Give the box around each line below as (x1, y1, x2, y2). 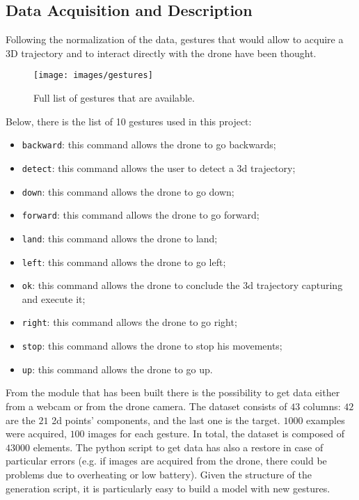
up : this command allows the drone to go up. (22, 361, 213, 376)
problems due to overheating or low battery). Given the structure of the (6, 467, 312, 481)
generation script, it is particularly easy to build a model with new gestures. (6, 481, 330, 495)
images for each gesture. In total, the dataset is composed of (88, 426, 344, 441)
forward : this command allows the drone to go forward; (22, 208, 260, 222)
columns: (303, 398, 341, 413)
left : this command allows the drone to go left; (22, 254, 226, 269)
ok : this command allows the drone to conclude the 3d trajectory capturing (22, 278, 343, 292)
